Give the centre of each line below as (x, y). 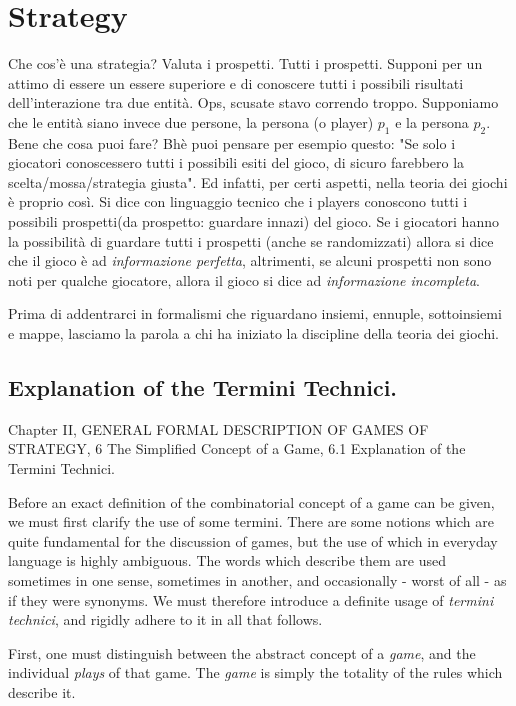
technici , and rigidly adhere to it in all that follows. (165, 619)
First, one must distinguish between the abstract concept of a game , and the (242, 652)
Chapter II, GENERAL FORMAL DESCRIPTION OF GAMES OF (218, 428)
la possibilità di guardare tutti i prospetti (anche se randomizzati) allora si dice (251, 240)
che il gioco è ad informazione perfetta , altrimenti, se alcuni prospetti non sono (250, 260)
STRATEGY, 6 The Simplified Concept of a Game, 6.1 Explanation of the (237, 448)
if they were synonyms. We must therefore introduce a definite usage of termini (251, 599)
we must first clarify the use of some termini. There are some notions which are (251, 521)
